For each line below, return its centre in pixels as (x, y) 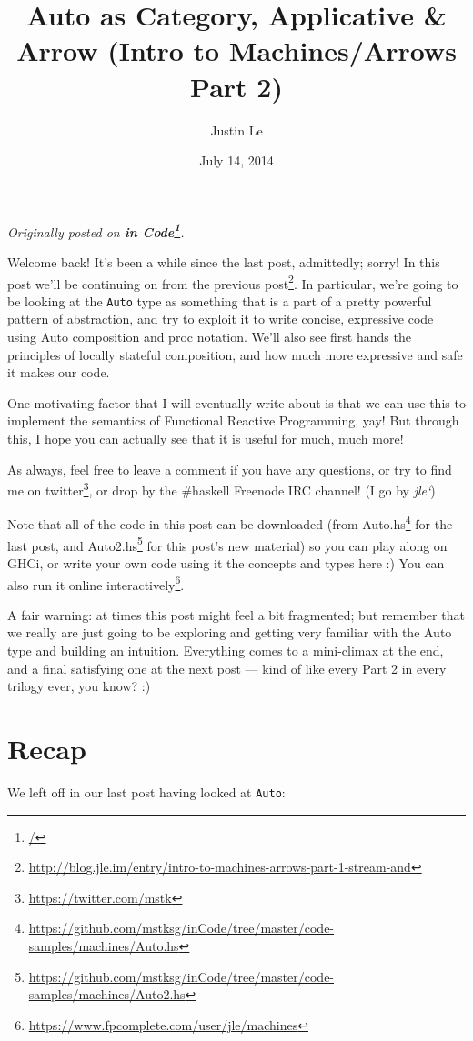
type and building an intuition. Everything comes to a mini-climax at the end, (226, 650)
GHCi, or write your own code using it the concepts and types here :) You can (226, 562)
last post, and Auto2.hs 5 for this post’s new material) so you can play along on (227, 544)
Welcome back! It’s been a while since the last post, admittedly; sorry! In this (224, 261)
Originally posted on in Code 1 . (96, 230)
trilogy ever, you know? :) (79, 686)
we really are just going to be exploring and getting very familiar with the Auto (230, 632)
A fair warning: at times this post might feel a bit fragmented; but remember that (236, 614)
